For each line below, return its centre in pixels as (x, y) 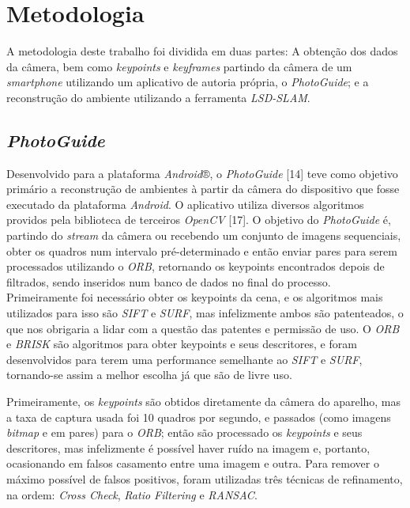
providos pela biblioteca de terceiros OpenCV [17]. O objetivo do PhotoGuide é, (199, 220)
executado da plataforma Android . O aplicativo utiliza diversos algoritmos (185, 204)
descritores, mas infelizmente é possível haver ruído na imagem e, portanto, (188, 447)
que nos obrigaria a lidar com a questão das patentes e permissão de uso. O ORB (203, 328)
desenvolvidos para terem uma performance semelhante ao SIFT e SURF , (184, 359)
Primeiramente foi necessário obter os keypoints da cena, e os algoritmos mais (195, 297)
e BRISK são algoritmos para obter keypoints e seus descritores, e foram (182, 344)
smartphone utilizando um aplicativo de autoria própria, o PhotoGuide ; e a (188, 82)
